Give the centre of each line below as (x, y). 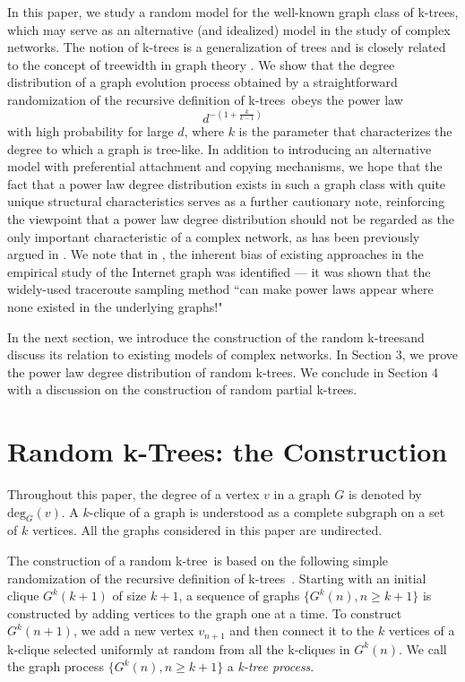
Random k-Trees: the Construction (228, 451)
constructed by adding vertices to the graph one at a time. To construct (205, 613)
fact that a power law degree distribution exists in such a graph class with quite (227, 183)
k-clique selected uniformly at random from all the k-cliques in (179, 648)
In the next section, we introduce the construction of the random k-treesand (216, 337)
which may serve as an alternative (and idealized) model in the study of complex (229, 29)
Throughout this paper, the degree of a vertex (133, 494)
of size (129, 596)
